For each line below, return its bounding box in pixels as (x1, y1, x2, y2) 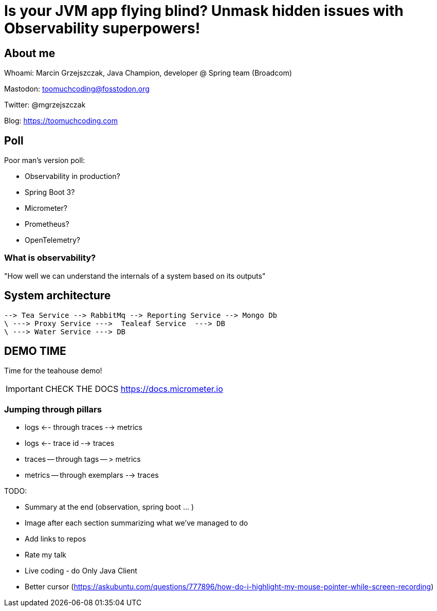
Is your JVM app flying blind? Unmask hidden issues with (4, 2, 404, 20)
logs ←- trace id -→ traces (25, 439, 115, 448)
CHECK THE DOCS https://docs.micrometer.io (45, 384, 223, 394)
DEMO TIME (4, 345, 66, 358)
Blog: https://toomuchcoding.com (4, 116, 118, 125)
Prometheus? (25, 220, 69, 229)
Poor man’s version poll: (4, 156, 85, 165)
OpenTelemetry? (25, 236, 80, 245)
